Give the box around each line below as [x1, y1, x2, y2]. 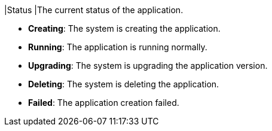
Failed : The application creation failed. [28, 98, 179, 108]
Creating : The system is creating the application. [28, 23, 221, 33]
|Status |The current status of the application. [4, 5, 184, 15]
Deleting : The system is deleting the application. [28, 79, 219, 89]
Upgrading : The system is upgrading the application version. [28, 60, 268, 71]
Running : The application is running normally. [28, 42, 207, 52]
